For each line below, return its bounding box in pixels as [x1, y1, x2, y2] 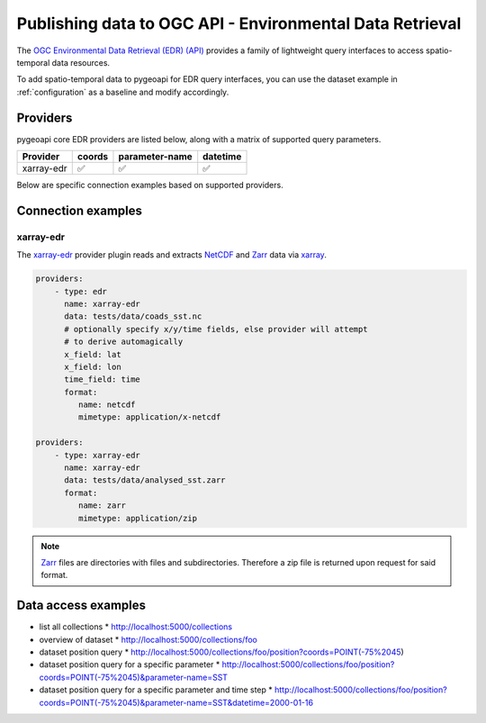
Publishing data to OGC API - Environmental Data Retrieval [16, 14, 462, 33]
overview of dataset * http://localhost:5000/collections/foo [39, 634, 258, 645]
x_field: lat [64, 349, 121, 359]
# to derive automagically [64, 337, 184, 347]
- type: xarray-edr [54, 450, 141, 460]
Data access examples [16, 598, 147, 613]
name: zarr [77, 501, 126, 511]
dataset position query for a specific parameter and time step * [39, 684, 274, 695]
